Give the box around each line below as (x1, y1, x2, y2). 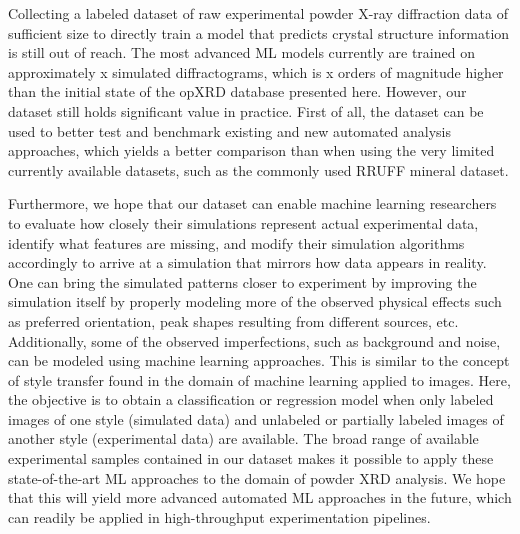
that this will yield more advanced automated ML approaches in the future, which (8, 487, 512, 508)
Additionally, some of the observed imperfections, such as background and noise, (8, 330, 501, 351)
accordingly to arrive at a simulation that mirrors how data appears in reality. (8, 252, 487, 273)
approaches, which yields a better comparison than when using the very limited (8, 140, 495, 161)
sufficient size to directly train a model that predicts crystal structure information (8, 22, 510, 43)
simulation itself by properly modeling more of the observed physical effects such (8, 291, 502, 312)
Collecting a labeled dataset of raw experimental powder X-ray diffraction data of (8, 3, 508, 23)
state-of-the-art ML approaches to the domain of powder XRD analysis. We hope (8, 467, 506, 488)
